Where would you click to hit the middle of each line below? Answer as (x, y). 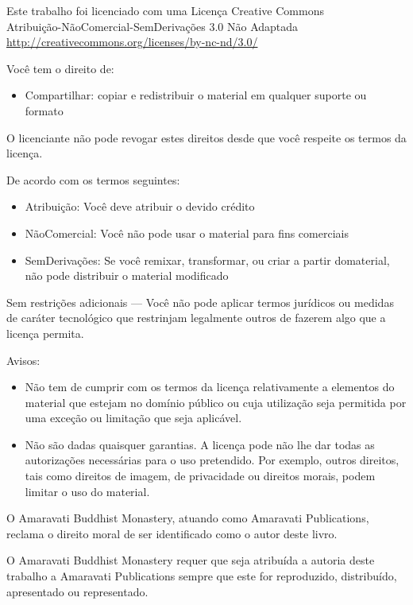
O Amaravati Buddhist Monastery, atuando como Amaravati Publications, (188, 518)
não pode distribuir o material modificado (127, 275)
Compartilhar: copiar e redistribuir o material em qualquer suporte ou (196, 95)
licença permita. (45, 333)
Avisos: (23, 360)
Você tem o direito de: (60, 68)
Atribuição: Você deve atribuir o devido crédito (140, 206)
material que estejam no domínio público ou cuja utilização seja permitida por (216, 402)
